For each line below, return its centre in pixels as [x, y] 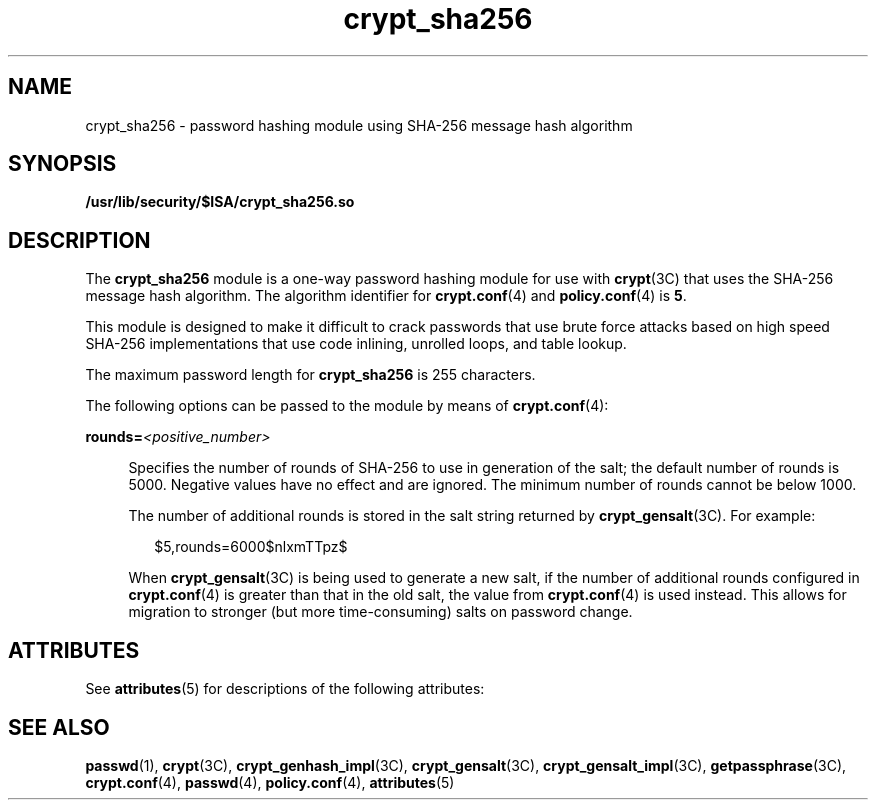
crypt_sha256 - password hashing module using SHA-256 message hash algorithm [359, 125]
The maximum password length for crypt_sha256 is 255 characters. [310, 375]
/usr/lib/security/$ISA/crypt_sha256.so [220, 202]
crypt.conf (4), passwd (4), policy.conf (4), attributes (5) [270, 782]
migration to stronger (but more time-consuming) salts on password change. [380, 612]
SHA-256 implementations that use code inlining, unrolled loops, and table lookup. [356, 344]
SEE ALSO [59, 727]
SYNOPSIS [62, 164]
